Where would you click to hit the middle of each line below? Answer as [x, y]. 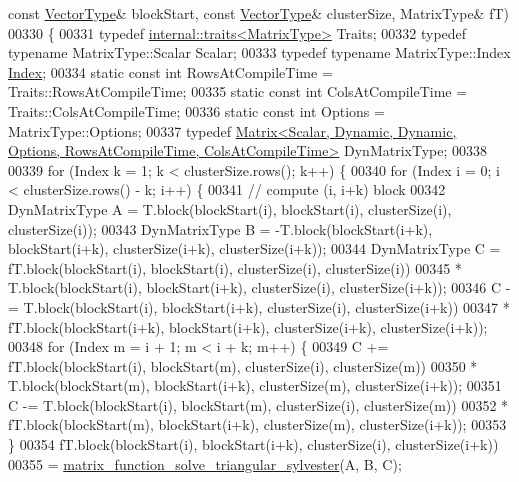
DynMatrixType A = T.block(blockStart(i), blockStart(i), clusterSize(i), [230, 208]
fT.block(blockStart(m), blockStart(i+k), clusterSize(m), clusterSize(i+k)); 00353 [257, 424]
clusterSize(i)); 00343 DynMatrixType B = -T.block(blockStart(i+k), [220, 228]
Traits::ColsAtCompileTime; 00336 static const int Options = [196, 110]
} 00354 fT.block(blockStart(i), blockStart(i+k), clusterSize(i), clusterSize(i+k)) [253, 444]
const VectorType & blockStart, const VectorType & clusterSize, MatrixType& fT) [259, 13]
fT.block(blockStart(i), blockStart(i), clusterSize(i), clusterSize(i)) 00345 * [235, 267]
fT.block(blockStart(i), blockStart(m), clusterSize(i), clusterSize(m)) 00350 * [243, 365]
